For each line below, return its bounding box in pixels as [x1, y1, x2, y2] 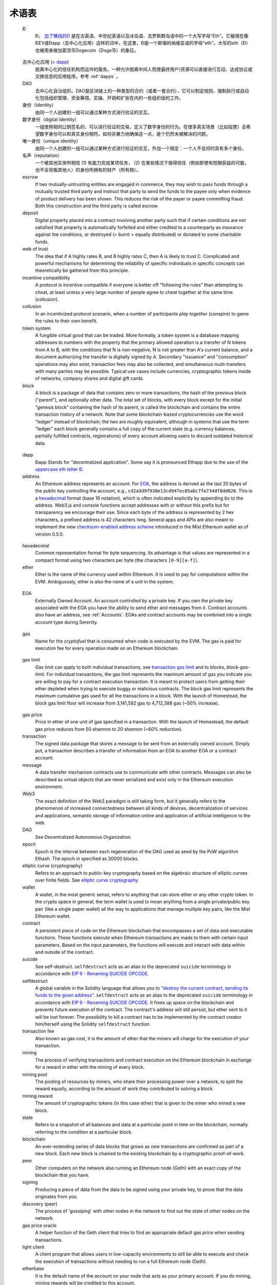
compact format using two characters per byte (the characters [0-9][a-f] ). [35, 557, 199, 563]
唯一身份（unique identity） [22, 138, 81, 144]
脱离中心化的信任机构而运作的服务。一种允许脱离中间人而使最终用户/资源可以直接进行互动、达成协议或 [35, 66, 253, 72]
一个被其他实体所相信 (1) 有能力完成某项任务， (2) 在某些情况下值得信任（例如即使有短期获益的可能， [35, 159, 249, 166]
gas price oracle [22, 1222, 57, 1228]
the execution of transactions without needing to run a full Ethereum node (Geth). [35, 1258, 207, 1264]
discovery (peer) [22, 1201, 57, 1207]
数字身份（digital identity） [22, 116, 80, 123]
